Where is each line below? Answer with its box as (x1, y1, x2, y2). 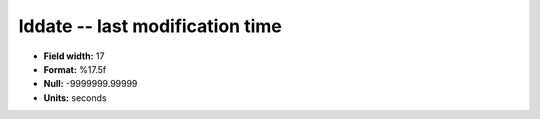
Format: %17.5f (43, 63, 107, 75)
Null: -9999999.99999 (43, 78, 138, 90)
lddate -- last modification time (18, 15, 282, 37)
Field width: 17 (43, 50, 105, 62)
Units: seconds (43, 91, 107, 104)
